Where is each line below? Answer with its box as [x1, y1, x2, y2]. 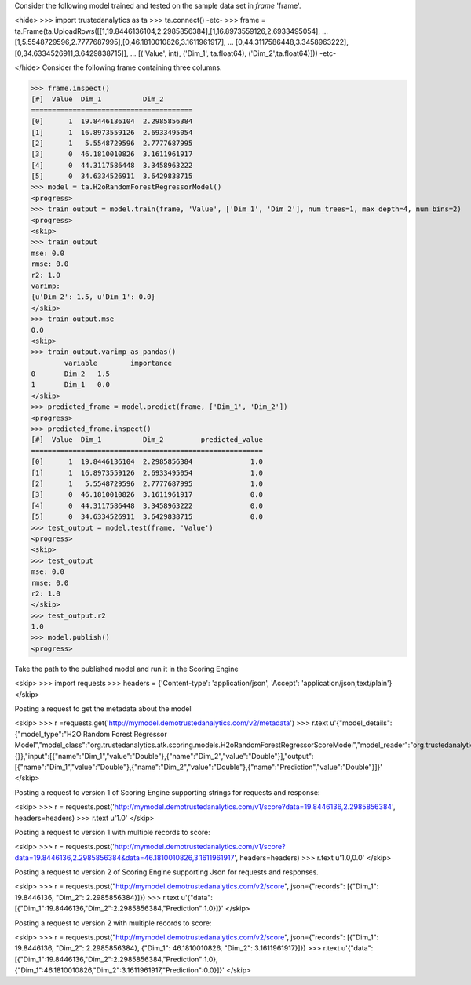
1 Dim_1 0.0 [31, 381, 110, 389]
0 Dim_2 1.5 [31, 370, 110, 378]
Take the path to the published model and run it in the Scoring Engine [14, 664, 239, 673]
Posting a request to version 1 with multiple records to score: [14, 827, 211, 837]
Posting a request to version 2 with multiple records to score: [14, 918, 212, 928]
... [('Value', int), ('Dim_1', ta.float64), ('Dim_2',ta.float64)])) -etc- [130, 48, 337, 58]
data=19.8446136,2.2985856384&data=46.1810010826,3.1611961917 [14, 852, 235, 863]
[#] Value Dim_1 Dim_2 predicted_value [31, 436, 263, 444]
